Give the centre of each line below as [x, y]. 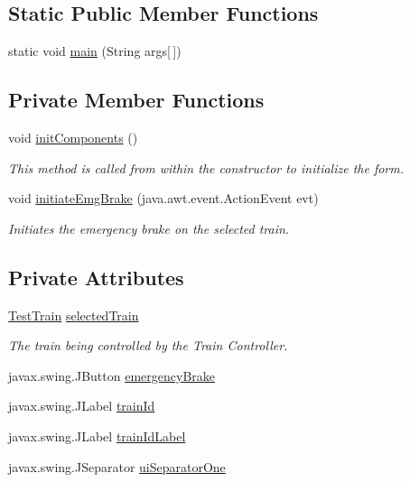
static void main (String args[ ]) [95, 51]
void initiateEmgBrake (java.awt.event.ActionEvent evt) [163, 198]
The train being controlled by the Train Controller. [148, 345]
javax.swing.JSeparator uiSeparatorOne [117, 466]
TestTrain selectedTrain [74, 315]
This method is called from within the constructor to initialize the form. [206, 167]
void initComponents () [73, 137]
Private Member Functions [136, 100]
